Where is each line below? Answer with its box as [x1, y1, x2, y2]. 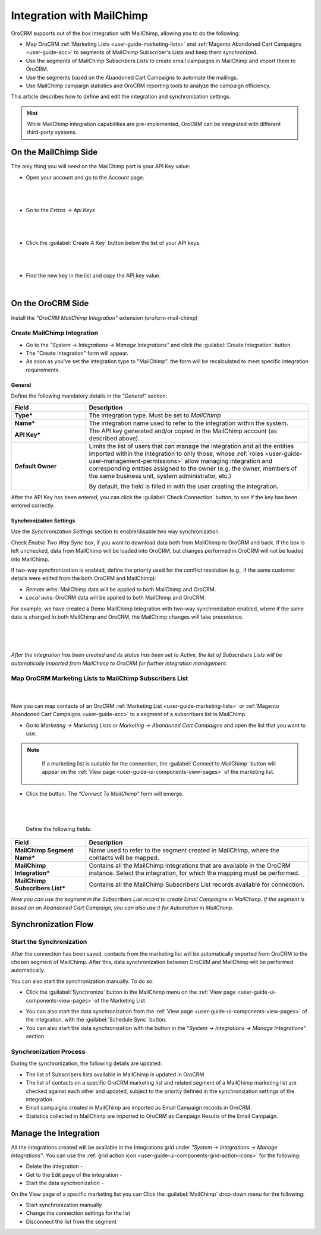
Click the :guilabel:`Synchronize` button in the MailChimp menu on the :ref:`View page [26, 988, 236, 995]
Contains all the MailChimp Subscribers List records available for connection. [89, 880, 305, 889]
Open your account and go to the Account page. [26, 174, 145, 181]
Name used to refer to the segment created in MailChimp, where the [89, 846, 279, 855]
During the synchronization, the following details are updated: [11, 1060, 162, 1067]
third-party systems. [27, 128, 77, 136]
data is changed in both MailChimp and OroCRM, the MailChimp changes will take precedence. [11, 613, 244, 620]
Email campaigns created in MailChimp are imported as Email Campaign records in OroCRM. [26, 1104, 252, 1111]
